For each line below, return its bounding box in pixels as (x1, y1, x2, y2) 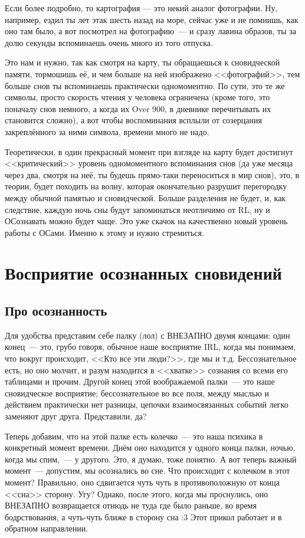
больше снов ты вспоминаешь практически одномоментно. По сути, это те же (5, 79, 285, 91)
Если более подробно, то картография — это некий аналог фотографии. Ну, (5, 2, 278, 14)
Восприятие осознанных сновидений (5, 261, 282, 285)
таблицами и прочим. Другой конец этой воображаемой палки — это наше (5, 375, 275, 388)
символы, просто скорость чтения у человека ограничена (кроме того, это (5, 91, 270, 103)
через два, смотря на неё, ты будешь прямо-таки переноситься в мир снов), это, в (5, 168, 300, 181)
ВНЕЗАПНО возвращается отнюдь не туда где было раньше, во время (5, 499, 257, 511)
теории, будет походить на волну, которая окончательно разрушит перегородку (5, 180, 287, 192)
